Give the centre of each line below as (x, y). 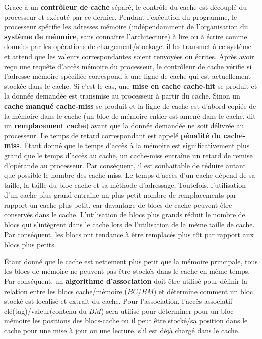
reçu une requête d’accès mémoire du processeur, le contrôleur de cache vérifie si (128, 66)
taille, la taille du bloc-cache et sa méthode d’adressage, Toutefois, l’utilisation (125, 185)
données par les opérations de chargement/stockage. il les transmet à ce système (128, 46)
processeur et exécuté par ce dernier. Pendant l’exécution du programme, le (121, 16)
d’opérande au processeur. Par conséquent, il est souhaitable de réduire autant (125, 165)
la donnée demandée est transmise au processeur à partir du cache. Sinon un (122, 96)
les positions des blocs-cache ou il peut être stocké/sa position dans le (140, 321)
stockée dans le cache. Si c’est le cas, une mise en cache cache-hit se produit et (131, 86)
